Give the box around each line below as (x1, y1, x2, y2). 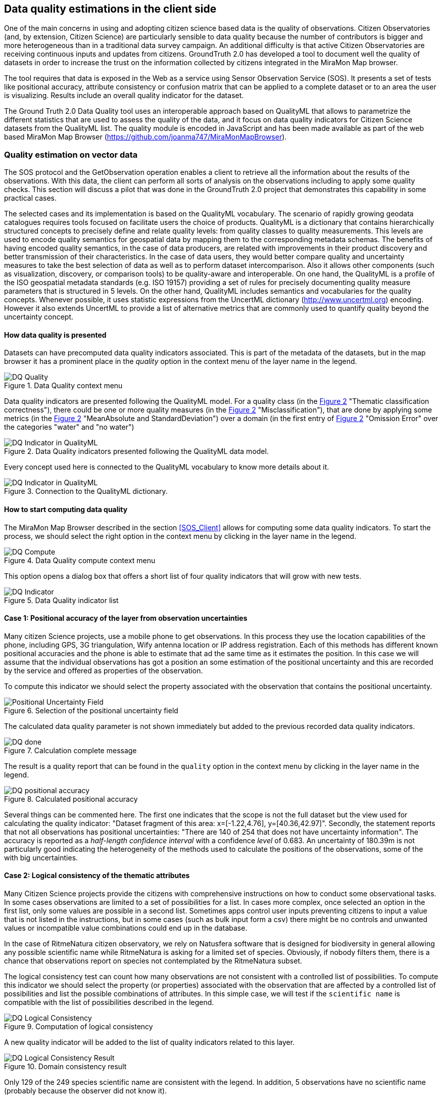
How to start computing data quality (4, 505, 128, 514)
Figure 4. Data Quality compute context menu (4, 556, 156, 565)
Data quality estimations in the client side (4, 3, 217, 15)
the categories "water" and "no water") (4, 423, 134, 432)
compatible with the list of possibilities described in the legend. (4, 998, 214, 1007)
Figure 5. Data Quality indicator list (4, 596, 119, 605)
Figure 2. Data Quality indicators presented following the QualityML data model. (4, 447, 269, 456)
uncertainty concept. (4, 312, 74, 322)
